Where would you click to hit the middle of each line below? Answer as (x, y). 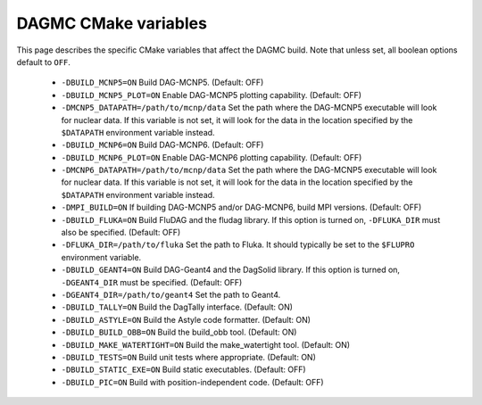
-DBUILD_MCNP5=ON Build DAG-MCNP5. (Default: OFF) (162, 83)
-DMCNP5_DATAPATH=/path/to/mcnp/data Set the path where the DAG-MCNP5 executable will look (249, 108)
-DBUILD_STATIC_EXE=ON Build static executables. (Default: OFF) (184, 369)
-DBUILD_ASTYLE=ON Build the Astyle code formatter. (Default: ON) (186, 319)
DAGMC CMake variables (112, 23)
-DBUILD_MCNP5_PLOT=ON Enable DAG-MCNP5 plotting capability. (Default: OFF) (211, 95)
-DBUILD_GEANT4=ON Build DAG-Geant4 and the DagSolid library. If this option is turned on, (231, 270)
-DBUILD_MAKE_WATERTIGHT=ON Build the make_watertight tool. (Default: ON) (206, 344)
